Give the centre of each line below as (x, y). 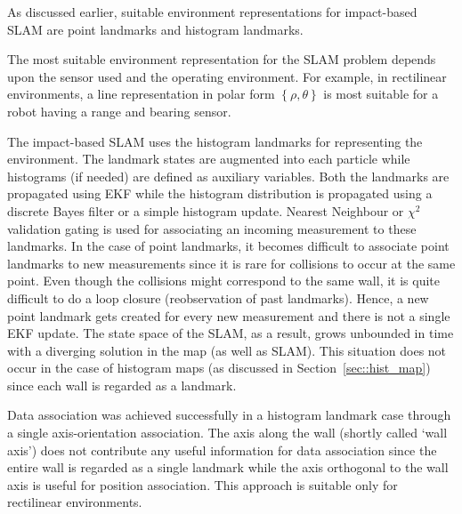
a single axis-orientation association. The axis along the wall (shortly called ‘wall (227, 433)
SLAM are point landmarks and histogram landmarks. (155, 29)
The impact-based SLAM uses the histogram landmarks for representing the (215, 141)
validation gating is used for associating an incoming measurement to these (212, 228)
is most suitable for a (381, 94)
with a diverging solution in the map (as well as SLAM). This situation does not (227, 350)
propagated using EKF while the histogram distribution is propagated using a (220, 193)
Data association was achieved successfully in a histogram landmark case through (229, 415)
